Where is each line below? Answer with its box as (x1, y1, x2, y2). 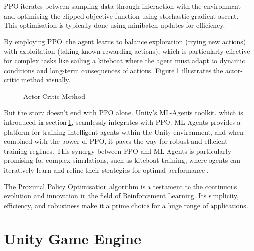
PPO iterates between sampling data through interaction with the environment (4, 1, 241, 11)
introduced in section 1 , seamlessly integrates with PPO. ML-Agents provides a (4, 116, 241, 127)
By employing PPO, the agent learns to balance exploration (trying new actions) (4, 36, 246, 46)
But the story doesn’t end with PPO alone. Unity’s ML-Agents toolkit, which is (4, 107, 243, 117)
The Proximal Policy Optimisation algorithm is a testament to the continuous (4, 181, 237, 191)
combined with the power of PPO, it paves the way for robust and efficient (4, 136, 228, 146)
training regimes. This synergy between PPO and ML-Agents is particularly (4, 145, 232, 155)
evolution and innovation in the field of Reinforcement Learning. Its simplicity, (4, 191, 239, 201)
